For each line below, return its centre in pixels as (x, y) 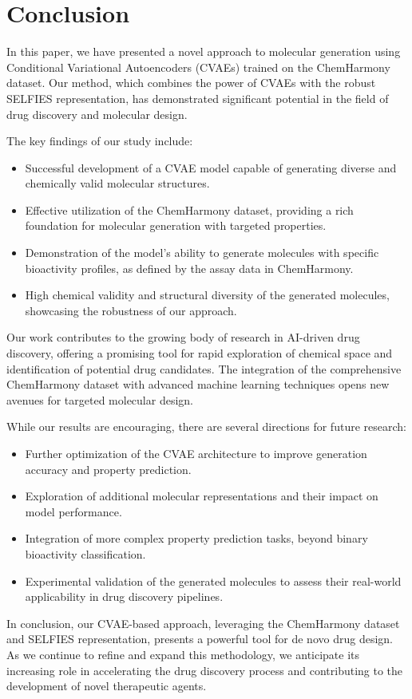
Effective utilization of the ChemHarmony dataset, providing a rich (189, 209)
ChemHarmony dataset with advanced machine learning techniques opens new (198, 384)
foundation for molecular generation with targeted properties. (176, 225)
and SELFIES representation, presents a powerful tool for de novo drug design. (200, 639)
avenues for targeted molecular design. (100, 399)
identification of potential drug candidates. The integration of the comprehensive (204, 368)
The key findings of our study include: (100, 141)
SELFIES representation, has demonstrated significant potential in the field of (198, 98)
